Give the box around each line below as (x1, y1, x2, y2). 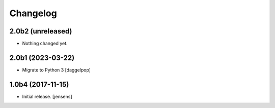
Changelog (9, 8, 57, 19)
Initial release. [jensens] (22, 93, 72, 99)
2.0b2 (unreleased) (9, 27, 72, 35)
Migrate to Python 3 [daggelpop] (22, 66, 91, 73)
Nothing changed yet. (22, 41, 68, 47)
